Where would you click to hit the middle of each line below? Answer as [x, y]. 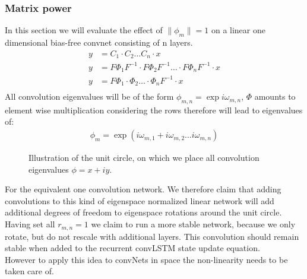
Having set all [30, 224]
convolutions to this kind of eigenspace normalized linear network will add [140, 200]
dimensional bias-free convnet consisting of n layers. [99, 42]
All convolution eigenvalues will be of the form [89, 96]
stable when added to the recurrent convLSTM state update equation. [132, 248]
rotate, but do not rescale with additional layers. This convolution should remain [152, 236]
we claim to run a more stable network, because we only [193, 224]
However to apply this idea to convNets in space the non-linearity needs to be [146, 259]
